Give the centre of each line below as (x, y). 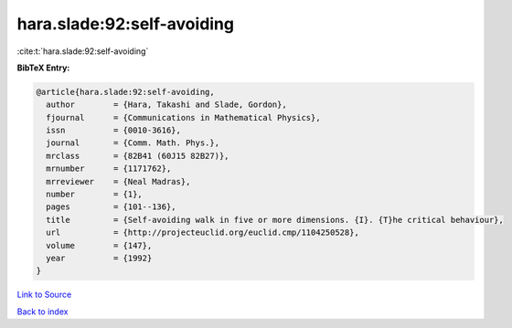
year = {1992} (99, 258)
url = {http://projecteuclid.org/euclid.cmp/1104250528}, (203, 233)
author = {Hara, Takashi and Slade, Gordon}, (166, 105)
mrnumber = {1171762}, (109, 169)
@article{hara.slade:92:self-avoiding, (125, 92)
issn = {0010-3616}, (114, 131)
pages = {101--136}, (112, 207)
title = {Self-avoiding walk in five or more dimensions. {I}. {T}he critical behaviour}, (275, 220)
